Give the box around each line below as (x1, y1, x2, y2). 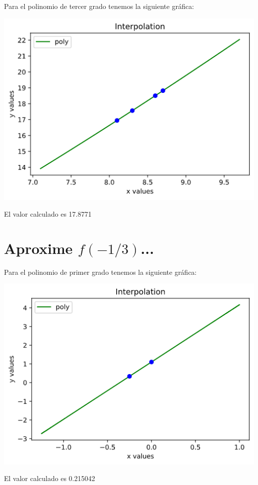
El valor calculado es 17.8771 (4, 208, 92, 219)
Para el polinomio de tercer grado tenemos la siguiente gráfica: (4, 1, 194, 11)
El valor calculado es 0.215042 (4, 473, 95, 484)
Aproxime (4, 238, 73, 258)
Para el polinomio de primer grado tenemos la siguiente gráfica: (4, 266, 197, 277)
